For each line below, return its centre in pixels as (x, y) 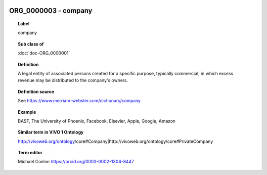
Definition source (36, 91)
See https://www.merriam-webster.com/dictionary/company (79, 101)
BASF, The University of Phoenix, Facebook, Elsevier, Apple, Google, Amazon (97, 121)
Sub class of (31, 44)
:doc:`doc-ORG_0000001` (44, 53)
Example (27, 112)
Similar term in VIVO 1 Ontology (51, 132)
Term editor (30, 153)
